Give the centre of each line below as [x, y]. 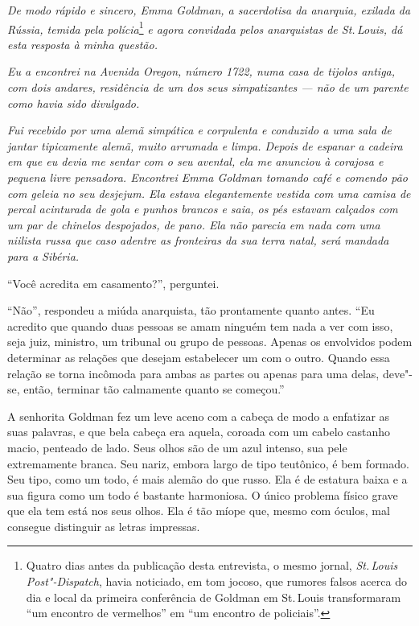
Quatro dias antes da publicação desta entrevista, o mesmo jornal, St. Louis [212, 565]
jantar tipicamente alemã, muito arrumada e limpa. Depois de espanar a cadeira [205, 145]
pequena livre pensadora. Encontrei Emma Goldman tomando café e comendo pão [208, 177]
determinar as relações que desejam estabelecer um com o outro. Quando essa [199, 357]
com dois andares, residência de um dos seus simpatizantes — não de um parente [208, 87]
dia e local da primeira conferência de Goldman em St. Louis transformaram [214, 597]
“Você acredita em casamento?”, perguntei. [113, 283]
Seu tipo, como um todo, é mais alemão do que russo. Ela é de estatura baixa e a [207, 479]
